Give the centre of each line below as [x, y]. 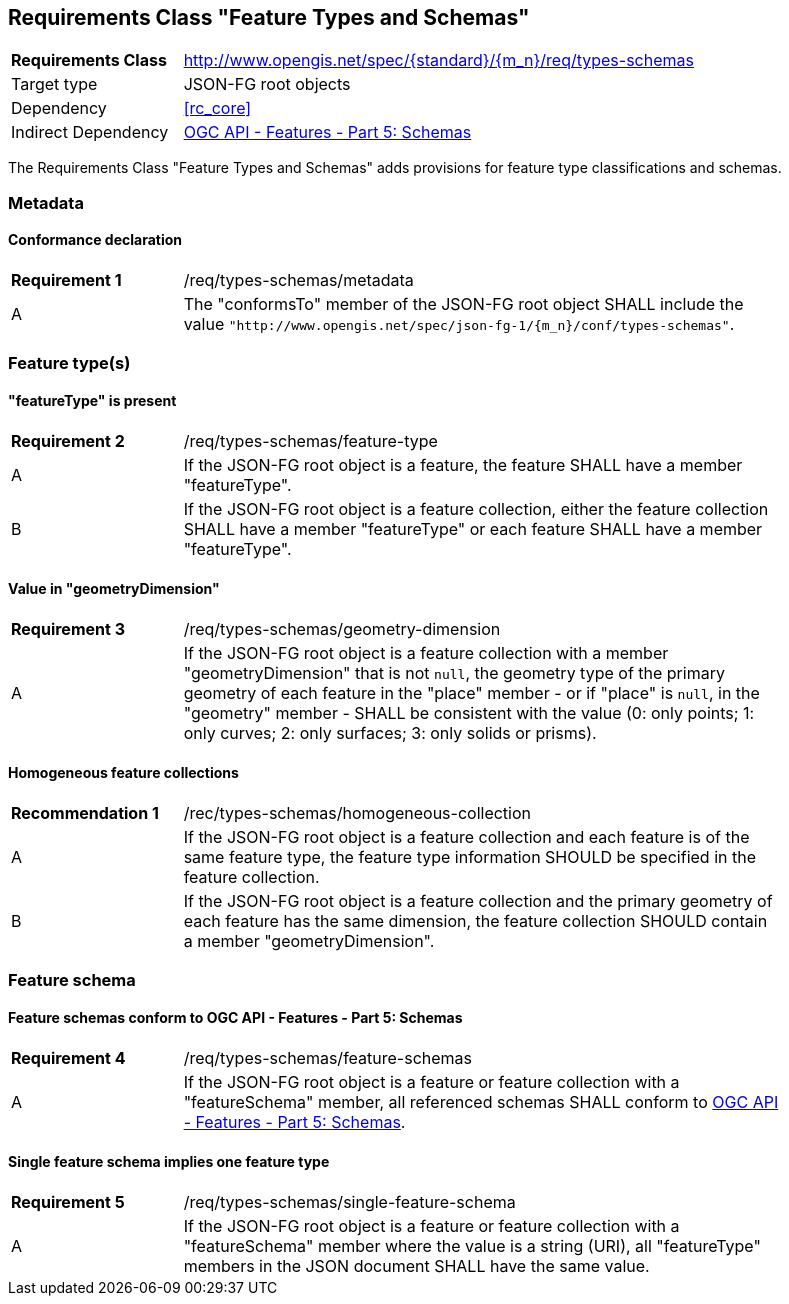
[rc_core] [217, 108]
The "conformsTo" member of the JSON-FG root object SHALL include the [463, 304]
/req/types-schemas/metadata [298, 280]
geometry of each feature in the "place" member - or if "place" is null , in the [471, 692]
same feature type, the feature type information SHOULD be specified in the [469, 857]
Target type [54, 84]
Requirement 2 [68, 440]
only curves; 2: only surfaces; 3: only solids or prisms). [390, 732]
